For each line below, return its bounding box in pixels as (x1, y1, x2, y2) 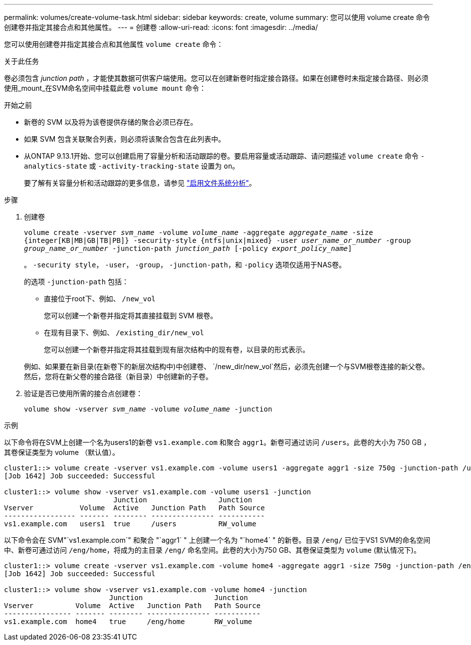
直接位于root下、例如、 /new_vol (44, 294, 156, 303)
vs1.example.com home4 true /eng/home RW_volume (4, 618, 252, 626)
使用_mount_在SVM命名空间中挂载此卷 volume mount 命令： (4, 84, 206, 92)
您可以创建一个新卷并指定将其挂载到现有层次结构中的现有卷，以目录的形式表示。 (44, 345, 309, 354)
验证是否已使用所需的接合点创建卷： (24, 389, 143, 398)
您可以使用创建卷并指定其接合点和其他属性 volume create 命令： (4, 40, 224, 48)
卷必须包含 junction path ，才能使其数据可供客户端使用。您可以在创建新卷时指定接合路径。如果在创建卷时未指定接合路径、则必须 (4, 74, 429, 82)
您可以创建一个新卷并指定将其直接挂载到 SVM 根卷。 (44, 311, 218, 320)
